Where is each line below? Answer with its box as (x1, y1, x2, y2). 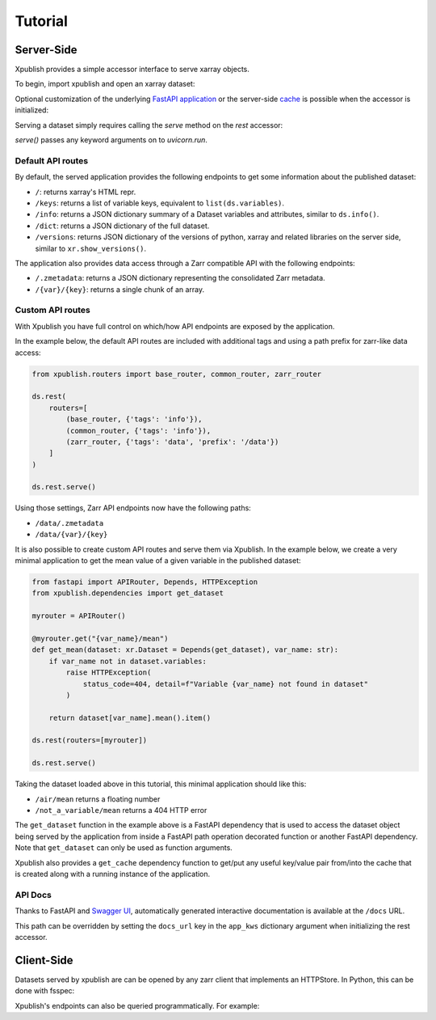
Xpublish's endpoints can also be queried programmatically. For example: (15, 1001, 260, 1010)
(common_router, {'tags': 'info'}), (65, 425, 212, 435)
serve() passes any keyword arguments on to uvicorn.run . (15, 135, 208, 145)
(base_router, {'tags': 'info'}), (65, 415, 203, 424)
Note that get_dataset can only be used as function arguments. (15, 843, 233, 853)
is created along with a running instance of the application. (15, 869, 211, 878)
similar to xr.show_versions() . (35, 243, 147, 253)
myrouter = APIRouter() (31, 612, 127, 620)
